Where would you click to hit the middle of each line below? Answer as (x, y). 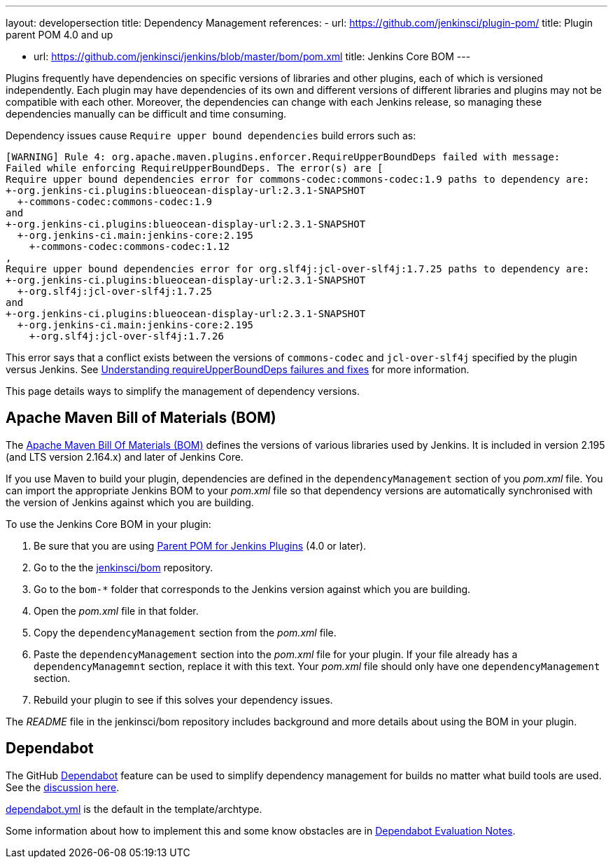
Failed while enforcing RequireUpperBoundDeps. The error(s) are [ (195, 168)
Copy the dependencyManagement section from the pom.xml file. (185, 632)
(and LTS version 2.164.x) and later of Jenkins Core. (125, 457)
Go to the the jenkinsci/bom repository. (124, 567)
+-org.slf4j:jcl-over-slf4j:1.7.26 (126, 336)
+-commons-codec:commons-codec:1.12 (129, 246)
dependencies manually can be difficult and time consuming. (146, 114)
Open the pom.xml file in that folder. (116, 611)
